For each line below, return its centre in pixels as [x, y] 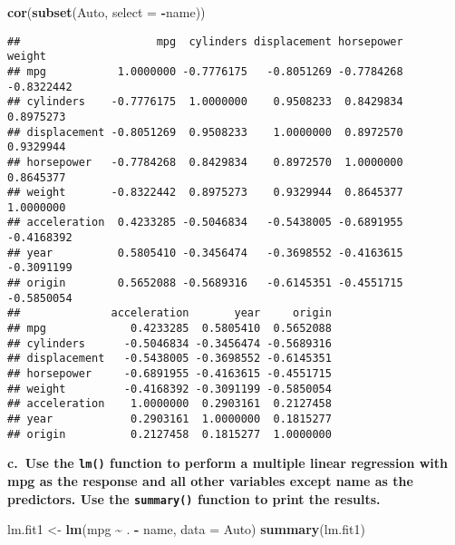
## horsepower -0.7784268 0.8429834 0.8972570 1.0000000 [205, 162]
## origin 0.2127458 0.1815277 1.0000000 [169, 434]
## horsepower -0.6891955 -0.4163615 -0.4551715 [169, 374]
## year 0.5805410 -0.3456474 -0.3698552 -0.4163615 [205, 253]
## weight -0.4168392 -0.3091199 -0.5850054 [169, 389]
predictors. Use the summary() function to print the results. [194, 498]
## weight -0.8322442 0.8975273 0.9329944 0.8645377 [205, 193]
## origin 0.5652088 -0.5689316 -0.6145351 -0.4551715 [205, 283]
